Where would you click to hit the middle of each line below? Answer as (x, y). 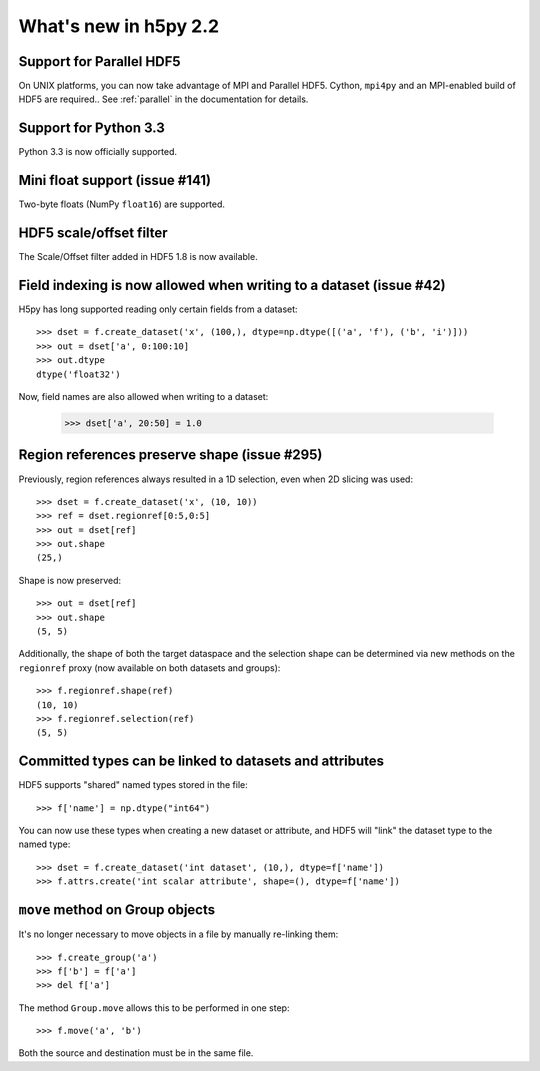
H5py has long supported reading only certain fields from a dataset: (158, 309)
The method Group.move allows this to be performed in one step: (154, 1007)
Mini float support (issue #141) (115, 180)
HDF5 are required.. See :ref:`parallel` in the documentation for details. (163, 99)
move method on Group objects (116, 910)
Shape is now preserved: (70, 580)
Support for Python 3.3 (91, 128)
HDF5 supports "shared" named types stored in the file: (133, 785)
